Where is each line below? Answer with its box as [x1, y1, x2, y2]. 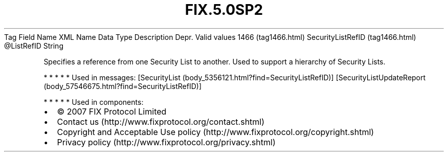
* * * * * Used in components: [43, 97, 144, 106]
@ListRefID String [4, 41, 63, 50]
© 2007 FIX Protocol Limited [57, 106, 167, 117]
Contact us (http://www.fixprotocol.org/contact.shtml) [57, 116, 265, 127]
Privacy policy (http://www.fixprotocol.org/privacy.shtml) [57, 137, 276, 147]
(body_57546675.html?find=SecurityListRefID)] [43, 81, 202, 91]
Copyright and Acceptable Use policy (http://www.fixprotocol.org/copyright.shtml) [57, 126, 374, 137]
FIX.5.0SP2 [185, 1, 263, 18]
